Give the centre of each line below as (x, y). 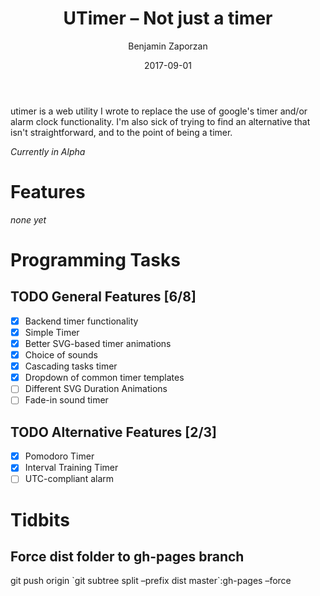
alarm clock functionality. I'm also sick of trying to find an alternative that (160, 121)
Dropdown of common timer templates (104, 378)
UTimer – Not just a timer (168, 18)
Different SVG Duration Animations (96, 389)
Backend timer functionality (81, 321)
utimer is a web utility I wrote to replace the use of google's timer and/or (159, 111)
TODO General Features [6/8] (103, 297)
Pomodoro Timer (59, 456)
